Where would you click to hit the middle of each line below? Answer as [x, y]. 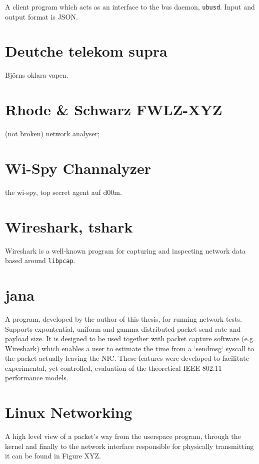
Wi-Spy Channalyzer [78, 168]
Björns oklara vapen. [37, 75]
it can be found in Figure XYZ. [53, 456]
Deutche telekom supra [86, 51]
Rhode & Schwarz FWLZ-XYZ [114, 109]
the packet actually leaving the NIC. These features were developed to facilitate [127, 358]
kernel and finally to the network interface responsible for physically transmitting [129, 446]
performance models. [37, 378]
